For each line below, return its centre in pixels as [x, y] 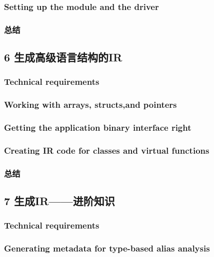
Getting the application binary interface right [98, 128]
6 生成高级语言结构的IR [63, 57]
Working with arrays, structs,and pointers [90, 105]
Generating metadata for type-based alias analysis [107, 248]
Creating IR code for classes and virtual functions [107, 150]
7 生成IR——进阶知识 [59, 201]
